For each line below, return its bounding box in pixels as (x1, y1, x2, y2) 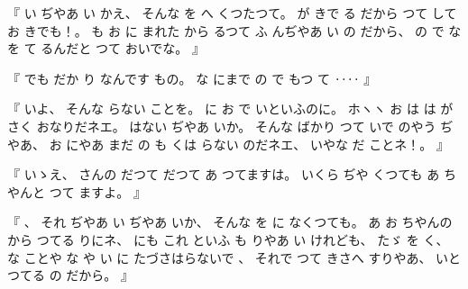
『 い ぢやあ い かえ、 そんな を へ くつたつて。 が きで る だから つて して (7, 4, 457, 22)
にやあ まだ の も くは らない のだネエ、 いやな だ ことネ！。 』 (66, 134, 449, 153)
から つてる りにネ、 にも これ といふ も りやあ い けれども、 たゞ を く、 (7, 230, 449, 248)
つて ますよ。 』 (49, 182, 146, 201)
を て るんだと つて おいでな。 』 (7, 39, 205, 58)
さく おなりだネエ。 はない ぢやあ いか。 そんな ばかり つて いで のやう (7, 116, 436, 135)
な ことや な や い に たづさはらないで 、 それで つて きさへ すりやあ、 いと (7, 248, 462, 266)
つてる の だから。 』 (7, 266, 133, 284)
